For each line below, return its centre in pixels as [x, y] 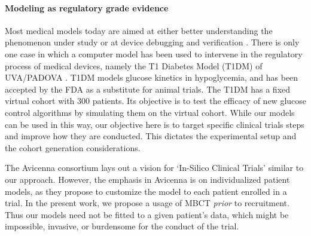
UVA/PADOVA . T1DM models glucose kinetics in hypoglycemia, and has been [152, 77]
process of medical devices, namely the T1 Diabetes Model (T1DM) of [134, 65]
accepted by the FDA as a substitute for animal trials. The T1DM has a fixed [148, 89]
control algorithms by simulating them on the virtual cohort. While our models [150, 112]
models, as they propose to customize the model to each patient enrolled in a [146, 191]
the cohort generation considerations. [73, 147]
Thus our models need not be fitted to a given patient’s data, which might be [147, 214]
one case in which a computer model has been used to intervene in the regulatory [154, 53]
